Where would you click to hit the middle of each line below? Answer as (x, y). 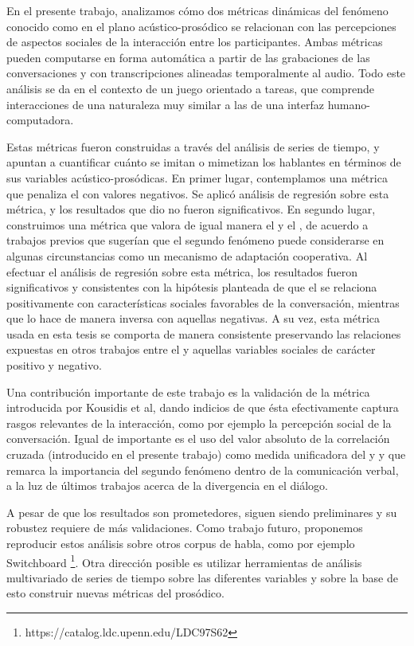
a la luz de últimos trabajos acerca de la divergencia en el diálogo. (167, 485)
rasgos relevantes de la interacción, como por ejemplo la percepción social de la (199, 423)
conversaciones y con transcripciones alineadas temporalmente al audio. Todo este (206, 73)
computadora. (40, 120)
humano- (349, 104)
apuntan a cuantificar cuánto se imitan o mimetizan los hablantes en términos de (204, 162)
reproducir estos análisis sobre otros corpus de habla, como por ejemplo (181, 543)
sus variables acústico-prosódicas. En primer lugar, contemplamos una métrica (197, 177)
